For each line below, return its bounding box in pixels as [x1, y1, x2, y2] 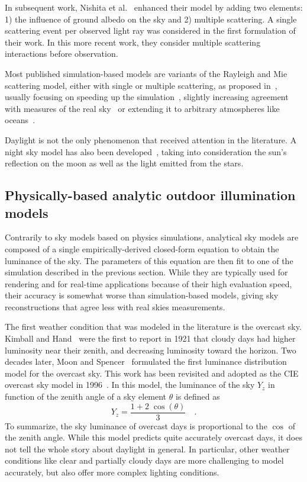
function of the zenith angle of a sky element [5, 390, 167, 403]
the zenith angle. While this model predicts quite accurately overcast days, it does [5, 431, 302, 444]
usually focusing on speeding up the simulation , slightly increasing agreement [5, 91, 289, 103]
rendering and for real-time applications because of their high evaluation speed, [5, 277, 292, 290]
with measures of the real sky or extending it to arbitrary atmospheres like [5, 102, 280, 114]
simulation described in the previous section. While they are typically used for [5, 266, 288, 278]
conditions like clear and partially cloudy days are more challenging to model [5, 454, 284, 467]
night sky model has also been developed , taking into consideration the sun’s [5, 145, 287, 158]
